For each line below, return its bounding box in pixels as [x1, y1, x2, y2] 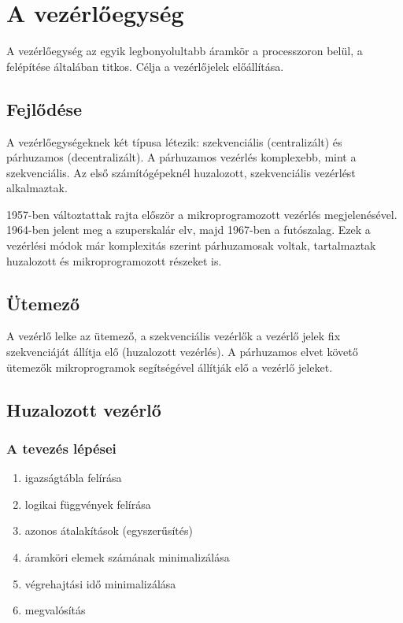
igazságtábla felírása [24, 469, 122, 486]
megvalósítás [24, 602, 86, 618]
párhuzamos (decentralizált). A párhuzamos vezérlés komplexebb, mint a [6, 149, 357, 165]
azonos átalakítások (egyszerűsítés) [24, 522, 193, 539]
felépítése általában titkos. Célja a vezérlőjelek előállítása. [6, 57, 284, 74]
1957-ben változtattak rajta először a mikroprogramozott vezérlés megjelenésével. [6, 206, 397, 222]
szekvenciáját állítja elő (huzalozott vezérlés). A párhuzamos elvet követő [6, 343, 358, 360]
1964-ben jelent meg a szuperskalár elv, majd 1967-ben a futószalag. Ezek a [6, 221, 371, 238]
